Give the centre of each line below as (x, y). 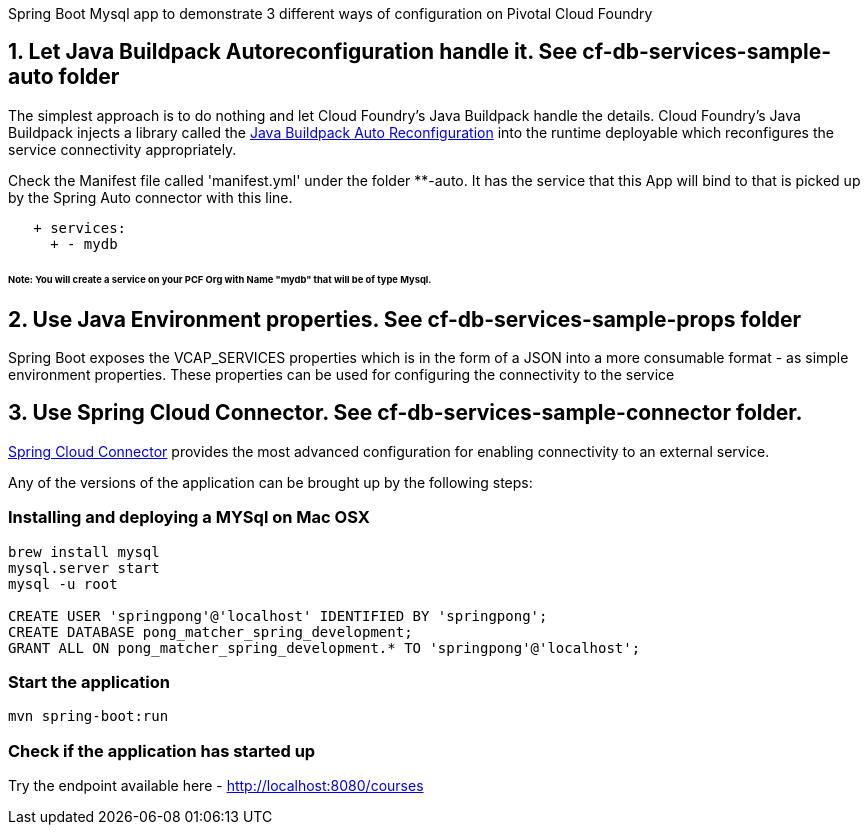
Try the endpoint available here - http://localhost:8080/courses (216, 786)
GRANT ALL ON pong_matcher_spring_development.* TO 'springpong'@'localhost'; (324, 647)
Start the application (89, 681)
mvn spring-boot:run (88, 716)
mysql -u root (63, 583)
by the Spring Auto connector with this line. (150, 197)
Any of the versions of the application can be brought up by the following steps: (270, 482)
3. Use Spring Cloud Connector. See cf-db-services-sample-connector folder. (405, 413)
